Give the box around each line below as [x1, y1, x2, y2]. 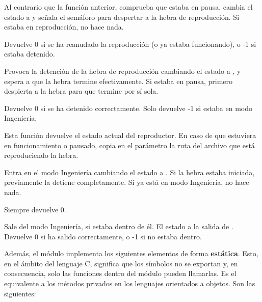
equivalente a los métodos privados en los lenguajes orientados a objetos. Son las [4, 278, 255, 289]
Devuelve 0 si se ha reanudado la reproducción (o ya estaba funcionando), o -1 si [4, 38, 256, 49]
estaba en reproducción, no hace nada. [4, 21, 124, 32]
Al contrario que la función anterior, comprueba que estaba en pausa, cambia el [4, 2, 253, 12]
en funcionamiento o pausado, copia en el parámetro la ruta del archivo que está [4, 140, 255, 150]
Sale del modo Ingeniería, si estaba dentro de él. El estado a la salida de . [4, 221, 233, 232]
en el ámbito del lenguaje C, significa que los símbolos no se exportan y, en [4, 258, 238, 268]
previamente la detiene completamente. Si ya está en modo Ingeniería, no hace [4, 177, 249, 187]
